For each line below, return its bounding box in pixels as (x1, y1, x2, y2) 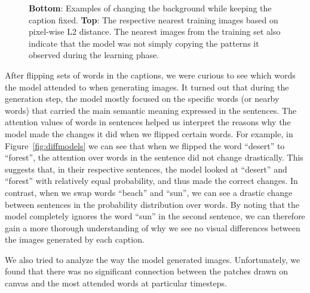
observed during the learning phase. (29, 49, 159, 61)
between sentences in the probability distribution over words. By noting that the (5, 198, 300, 210)
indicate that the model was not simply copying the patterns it (29, 37, 259, 49)
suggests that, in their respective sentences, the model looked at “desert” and (5, 162, 287, 175)
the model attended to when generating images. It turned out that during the (5, 80, 289, 93)
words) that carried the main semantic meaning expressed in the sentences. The (5, 104, 297, 116)
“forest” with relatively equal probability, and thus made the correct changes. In (5, 174, 298, 187)
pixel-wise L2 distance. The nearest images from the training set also (29, 25, 281, 38)
